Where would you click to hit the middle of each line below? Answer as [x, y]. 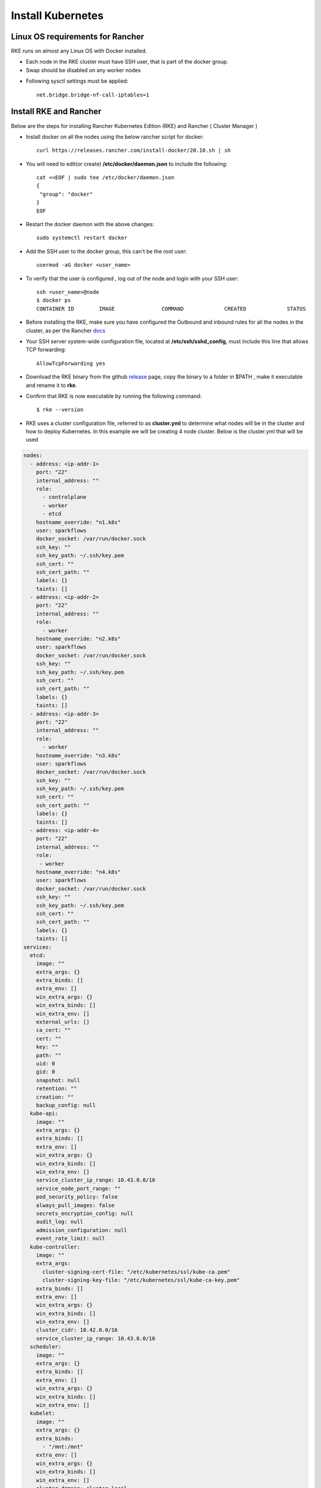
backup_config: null [66, 1105]
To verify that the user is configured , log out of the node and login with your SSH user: [132, 278]
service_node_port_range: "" [78, 1188]
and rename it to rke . [51, 385]
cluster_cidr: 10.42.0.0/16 [77, 1330]
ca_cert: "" [53, 1030]
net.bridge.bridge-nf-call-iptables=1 [93, 95]
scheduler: [46, 1347]
